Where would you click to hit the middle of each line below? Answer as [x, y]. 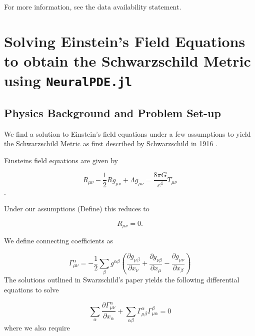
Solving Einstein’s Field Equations [125, 41]
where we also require [37, 328]
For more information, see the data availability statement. [93, 7]
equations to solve [31, 289]
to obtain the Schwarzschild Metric [127, 60]
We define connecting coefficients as [58, 241]
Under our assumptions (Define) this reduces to [77, 209]
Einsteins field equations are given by [61, 160]
